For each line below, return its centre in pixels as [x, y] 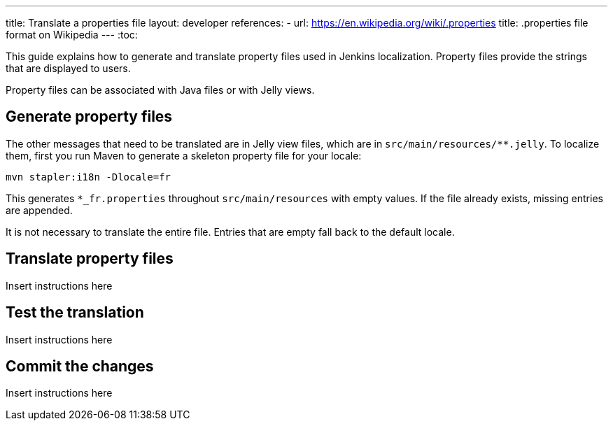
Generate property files [89, 117]
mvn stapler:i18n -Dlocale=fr [89, 177]
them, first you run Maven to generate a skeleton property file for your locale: [184, 155]
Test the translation [75, 313]
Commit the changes [80, 366]
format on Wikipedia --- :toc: [72, 35]
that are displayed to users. [68, 68]
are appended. [39, 210]
